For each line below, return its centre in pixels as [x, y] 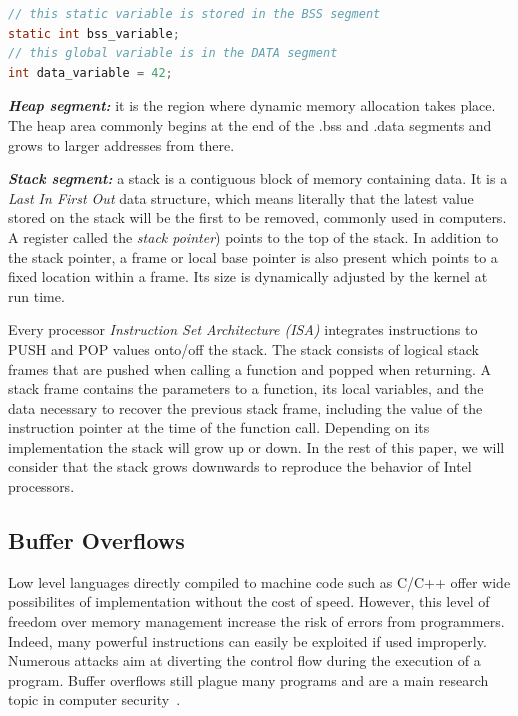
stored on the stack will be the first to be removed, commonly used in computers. [257, 217]
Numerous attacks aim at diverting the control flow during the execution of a [244, 660]
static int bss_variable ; [94, 33]
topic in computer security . [94, 699]
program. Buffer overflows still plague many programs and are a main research [248, 679]
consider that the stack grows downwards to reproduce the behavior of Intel [240, 466]
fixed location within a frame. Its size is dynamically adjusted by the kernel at [248, 276]
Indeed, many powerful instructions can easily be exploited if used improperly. [247, 640]
